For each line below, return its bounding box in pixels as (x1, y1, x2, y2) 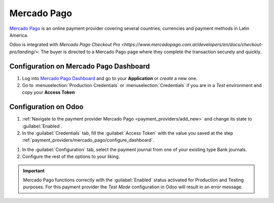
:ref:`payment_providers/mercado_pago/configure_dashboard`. (22, 137, 154, 143)
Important (23, 168, 45, 174)
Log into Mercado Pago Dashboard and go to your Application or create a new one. (22, 75, 198, 81)
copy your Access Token (22, 89, 75, 96)
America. (9, 32, 28, 38)
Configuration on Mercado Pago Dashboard (9, 62, 150, 70)
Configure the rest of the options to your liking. (22, 153, 120, 159)
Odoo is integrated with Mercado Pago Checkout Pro (9, 42, 120, 48)
